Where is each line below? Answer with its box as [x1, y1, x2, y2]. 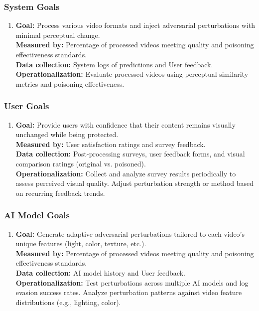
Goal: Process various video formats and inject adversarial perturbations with [15, 20, 255, 30]
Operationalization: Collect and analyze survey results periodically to [15, 168, 236, 178]
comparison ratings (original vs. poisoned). [15, 158, 146, 168]
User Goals [4, 100, 49, 112]
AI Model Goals [4, 209, 70, 221]
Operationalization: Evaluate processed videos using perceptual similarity [15, 69, 249, 79]
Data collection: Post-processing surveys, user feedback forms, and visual [15, 149, 245, 159]
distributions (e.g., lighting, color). [15, 297, 121, 307]
